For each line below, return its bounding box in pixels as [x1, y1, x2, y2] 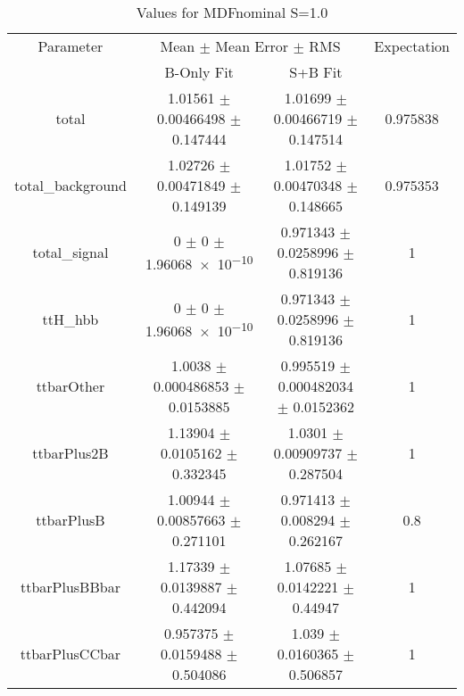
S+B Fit [289, 62, 343, 82]
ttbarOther [36, 376, 105, 396]
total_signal [32, 242, 109, 262]
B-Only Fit [164, 62, 234, 82]
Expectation [374, 36, 450, 56]
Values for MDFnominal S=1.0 [136, 2, 328, 22]
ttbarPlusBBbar [20, 576, 120, 597]
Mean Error [215, 36, 289, 56]
